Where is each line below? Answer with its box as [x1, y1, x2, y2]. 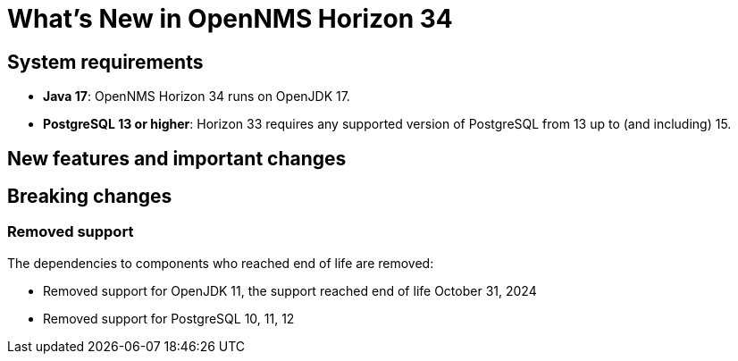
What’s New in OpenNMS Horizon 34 [7, 4, 453, 34]
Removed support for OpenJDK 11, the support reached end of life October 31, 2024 [43, 282, 537, 298]
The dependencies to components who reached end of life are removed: [7, 255, 434, 271]
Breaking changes [7, 185, 172, 208]
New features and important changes [7, 147, 347, 170]
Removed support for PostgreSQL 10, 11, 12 [43, 310, 295, 326]
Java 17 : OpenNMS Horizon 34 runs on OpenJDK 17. [43, 88, 350, 105]
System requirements [7, 50, 204, 73]
